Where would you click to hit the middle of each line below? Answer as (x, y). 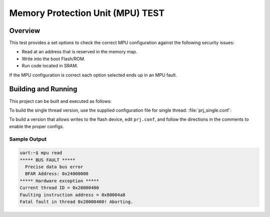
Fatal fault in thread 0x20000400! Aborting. (76, 202)
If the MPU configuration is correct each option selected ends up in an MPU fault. (93, 75)
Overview (25, 31)
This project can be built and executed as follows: (60, 101)
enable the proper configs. (37, 126)
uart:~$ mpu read (41, 153)
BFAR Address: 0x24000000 (57, 174)
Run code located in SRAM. (50, 66)
